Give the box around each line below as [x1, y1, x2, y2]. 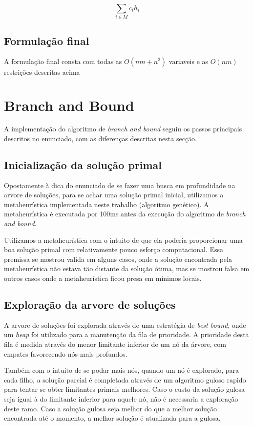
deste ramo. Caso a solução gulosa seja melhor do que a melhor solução [4, 403, 217, 413]
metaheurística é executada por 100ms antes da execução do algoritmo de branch [4, 209, 246, 219]
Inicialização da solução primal [4, 157, 162, 172]
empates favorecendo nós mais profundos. [4, 348, 127, 359]
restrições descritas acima [4, 66, 80, 77]
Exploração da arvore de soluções [4, 297, 176, 312]
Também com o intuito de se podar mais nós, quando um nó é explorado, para [4, 365, 239, 375]
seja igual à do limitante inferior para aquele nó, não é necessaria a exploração [4, 393, 238, 404]
